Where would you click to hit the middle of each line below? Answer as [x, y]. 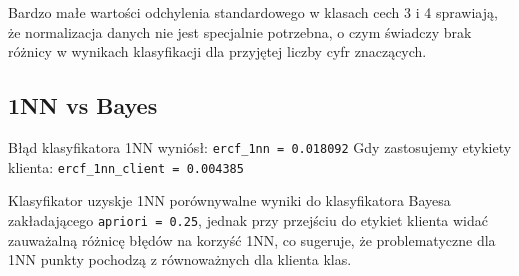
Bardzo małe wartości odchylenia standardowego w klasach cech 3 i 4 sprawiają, [253, 12]
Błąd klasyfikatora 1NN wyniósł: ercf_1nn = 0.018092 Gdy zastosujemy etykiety [260, 146]
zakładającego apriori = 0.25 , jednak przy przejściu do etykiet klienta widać [248, 219]
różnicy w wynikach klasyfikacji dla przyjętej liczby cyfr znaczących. [217, 51]
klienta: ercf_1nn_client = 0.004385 [126, 166]
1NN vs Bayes [83, 105]
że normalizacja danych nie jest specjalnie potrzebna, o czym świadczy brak [240, 31]
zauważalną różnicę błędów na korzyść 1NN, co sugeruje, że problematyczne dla [252, 239]
